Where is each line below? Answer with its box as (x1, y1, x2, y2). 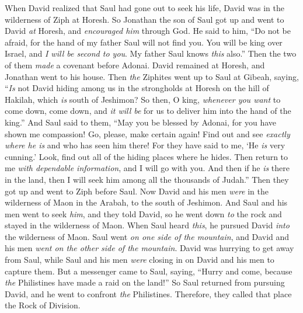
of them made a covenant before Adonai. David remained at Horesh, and (5, 58, 265, 71)
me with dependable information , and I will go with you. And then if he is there (5, 162, 290, 174)
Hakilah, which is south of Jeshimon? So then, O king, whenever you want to (5, 93, 281, 105)
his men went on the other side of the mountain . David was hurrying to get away (5, 242, 294, 254)
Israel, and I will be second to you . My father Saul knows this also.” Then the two (5, 47, 297, 60)
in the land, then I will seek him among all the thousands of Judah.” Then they (5, 173, 289, 185)
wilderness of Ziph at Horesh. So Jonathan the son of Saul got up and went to (5, 13, 284, 25)
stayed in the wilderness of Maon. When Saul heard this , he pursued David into (5, 219, 290, 231)
